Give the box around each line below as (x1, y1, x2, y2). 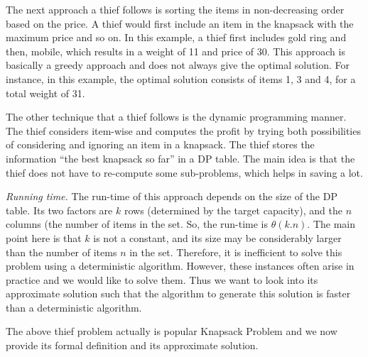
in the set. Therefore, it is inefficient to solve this (129, 244, 342, 259)
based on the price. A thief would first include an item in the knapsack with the (6, 16, 354, 31)
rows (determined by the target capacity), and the (124, 202, 342, 217)
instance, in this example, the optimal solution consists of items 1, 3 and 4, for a (6, 71, 356, 86)
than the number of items (6, 244, 117, 259)
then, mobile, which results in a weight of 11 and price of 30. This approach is (6, 43, 345, 58)
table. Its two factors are (6, 202, 113, 217)
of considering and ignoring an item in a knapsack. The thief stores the (6, 137, 315, 152)
